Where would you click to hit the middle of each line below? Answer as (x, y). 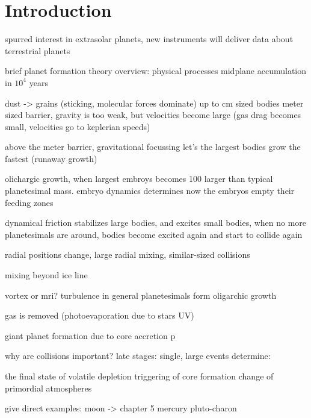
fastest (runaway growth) (51, 158)
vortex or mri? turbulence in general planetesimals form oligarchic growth (141, 295)
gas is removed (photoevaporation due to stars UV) (100, 315)
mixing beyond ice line (46, 275)
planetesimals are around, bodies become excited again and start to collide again (154, 234)
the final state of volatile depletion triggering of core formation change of (139, 376)
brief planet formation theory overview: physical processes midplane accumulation (156, 71)
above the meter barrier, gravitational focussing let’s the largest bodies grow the (153, 147)
